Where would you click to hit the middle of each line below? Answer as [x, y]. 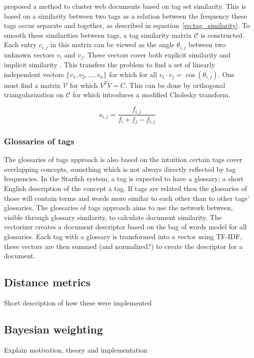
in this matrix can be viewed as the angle [112, 44]
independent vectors [34, 74]
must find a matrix [32, 85]
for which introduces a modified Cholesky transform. [151, 95]
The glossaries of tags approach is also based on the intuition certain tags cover [123, 159]
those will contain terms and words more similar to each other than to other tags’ [127, 198]
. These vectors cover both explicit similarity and [157, 54]
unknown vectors [29, 54]
